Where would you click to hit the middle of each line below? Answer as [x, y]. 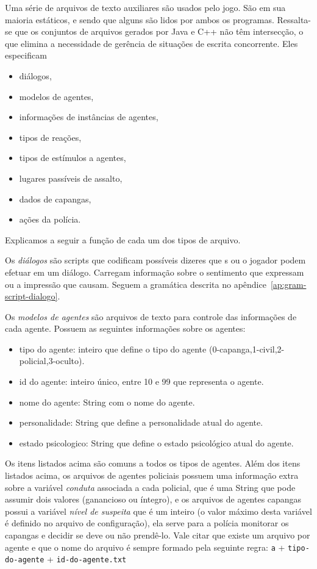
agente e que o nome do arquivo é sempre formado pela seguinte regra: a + [145, 547]
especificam [26, 55]
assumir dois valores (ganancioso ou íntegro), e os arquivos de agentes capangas [153, 499]
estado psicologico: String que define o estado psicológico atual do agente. [156, 442]
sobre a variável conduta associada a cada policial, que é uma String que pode [150, 487]
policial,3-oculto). [52, 361]
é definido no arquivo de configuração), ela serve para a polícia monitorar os [147, 523]
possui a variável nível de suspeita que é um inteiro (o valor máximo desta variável [158, 511]
